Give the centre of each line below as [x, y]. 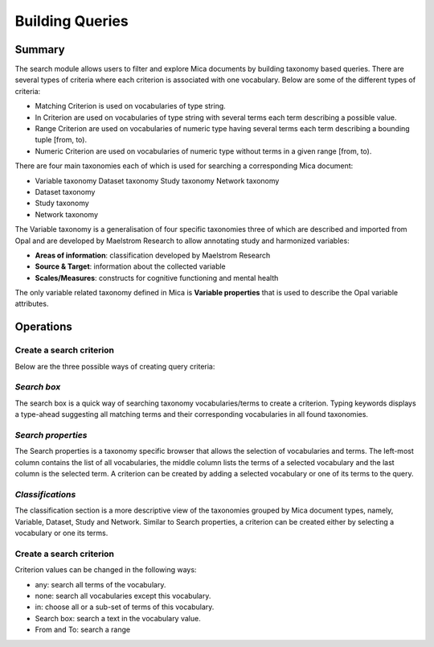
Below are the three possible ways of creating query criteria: [115, 366]
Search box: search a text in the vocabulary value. [118, 618]
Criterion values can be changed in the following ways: [106, 570]
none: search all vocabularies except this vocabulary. [123, 595]
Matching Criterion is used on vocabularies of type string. [131, 106]
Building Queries [72, 21]
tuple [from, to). [61, 140]
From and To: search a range [83, 630]
